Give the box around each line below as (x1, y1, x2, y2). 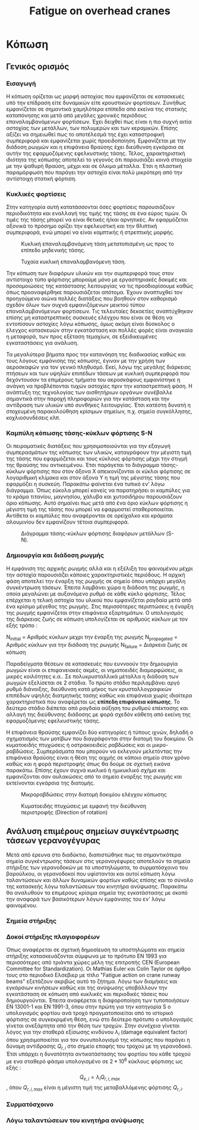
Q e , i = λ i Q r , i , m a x (79, 1073, 121, 1082)
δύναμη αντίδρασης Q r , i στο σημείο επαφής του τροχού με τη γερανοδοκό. (6, 1042, 192, 1051)
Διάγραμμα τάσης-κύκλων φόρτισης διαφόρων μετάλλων (21, 530, 165, 537)
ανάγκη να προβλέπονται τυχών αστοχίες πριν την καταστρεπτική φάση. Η (6, 382, 193, 390)
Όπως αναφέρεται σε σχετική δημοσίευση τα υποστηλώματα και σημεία (6, 946, 185, 954)
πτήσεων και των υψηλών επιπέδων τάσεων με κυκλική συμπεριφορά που (6, 370, 190, 377)
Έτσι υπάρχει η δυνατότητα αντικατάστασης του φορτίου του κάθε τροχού (6, 1050, 191, 1057)
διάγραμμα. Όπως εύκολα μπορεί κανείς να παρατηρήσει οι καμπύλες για (6, 487, 190, 494)
